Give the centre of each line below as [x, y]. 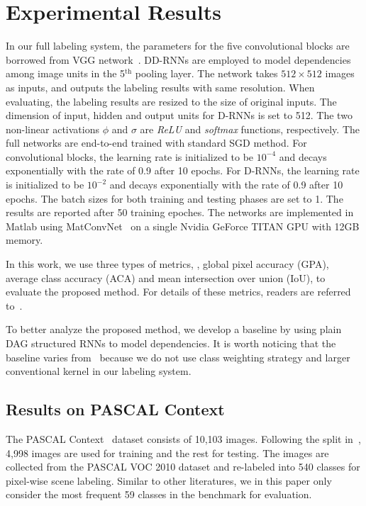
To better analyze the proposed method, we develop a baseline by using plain [174, 329]
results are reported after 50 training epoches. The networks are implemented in [180, 212]
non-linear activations [52, 129]
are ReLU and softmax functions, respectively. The [250, 129]
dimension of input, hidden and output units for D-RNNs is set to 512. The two [179, 115]
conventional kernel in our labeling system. [99, 371]
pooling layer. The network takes [206, 73]
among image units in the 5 [66, 73]
